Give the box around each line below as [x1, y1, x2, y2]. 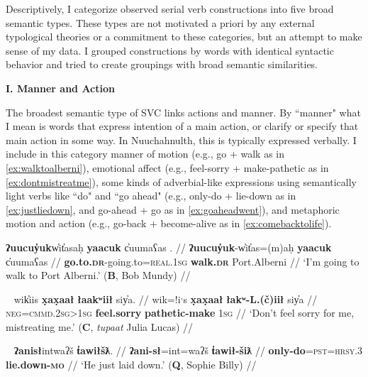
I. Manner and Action [6, 80, 115, 95]
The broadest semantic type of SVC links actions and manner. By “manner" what [6, 104, 361, 119]
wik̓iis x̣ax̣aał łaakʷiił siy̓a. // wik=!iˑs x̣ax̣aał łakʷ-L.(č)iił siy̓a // [13, 291, 318, 306]
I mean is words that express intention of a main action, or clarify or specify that [6, 119, 359, 133]
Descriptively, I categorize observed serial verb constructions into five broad [6, 1, 334, 16]
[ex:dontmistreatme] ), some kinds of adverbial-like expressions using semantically [6, 174, 357, 189]
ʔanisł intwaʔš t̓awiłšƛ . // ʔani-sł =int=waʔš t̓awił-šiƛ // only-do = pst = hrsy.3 [13, 343, 363, 358]
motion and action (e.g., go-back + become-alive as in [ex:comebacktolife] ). [6, 216, 332, 231]
